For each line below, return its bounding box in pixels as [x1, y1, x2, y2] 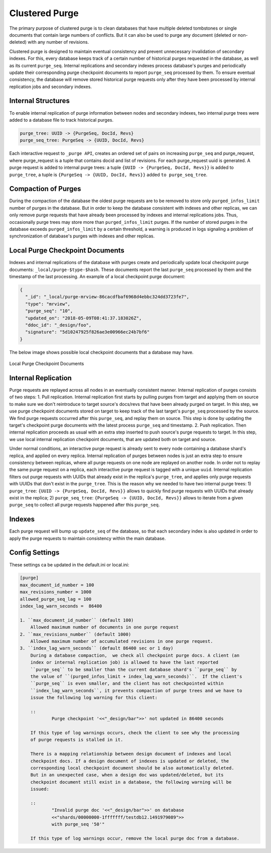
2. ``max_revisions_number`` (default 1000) [20, 631, 131, 637]
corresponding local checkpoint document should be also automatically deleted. [30, 765, 234, 771]
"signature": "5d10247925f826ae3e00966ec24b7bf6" [25, 329, 150, 335]
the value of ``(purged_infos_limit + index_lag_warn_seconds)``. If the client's [30, 673, 242, 679]
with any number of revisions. [28, 39, 89, 45]
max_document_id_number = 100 [20, 582, 94, 588]
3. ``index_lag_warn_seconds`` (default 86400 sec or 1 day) [20, 645, 174, 651]
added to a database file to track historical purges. [9, 117, 114, 123]
